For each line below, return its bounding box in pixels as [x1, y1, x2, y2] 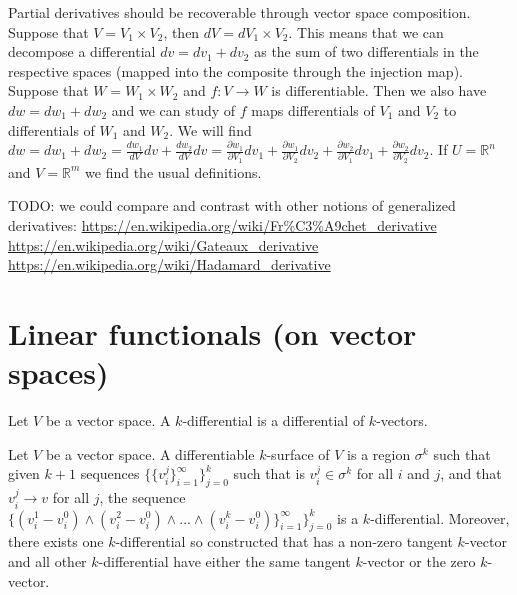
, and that [440, 463, 502, 484]
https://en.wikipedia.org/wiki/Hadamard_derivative [8, 254, 331, 275]
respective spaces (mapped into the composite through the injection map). [8, 60, 463, 81]
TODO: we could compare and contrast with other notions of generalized [8, 195, 456, 216]
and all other [8, 550, 87, 571]
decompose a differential [8, 41, 156, 62]
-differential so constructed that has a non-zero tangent [115, 531, 453, 552]
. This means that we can [288, 21, 444, 42]
